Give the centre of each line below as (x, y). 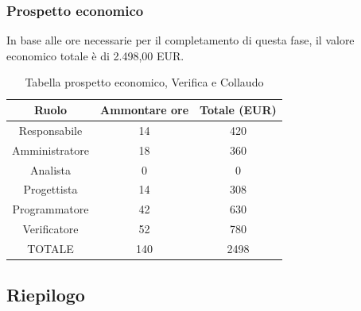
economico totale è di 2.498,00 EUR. (95, 55)
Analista (50, 169)
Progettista (50, 189)
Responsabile (50, 130)
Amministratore (50, 150)
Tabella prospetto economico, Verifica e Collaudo (144, 82)
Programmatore (50, 209)
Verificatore (50, 229)
